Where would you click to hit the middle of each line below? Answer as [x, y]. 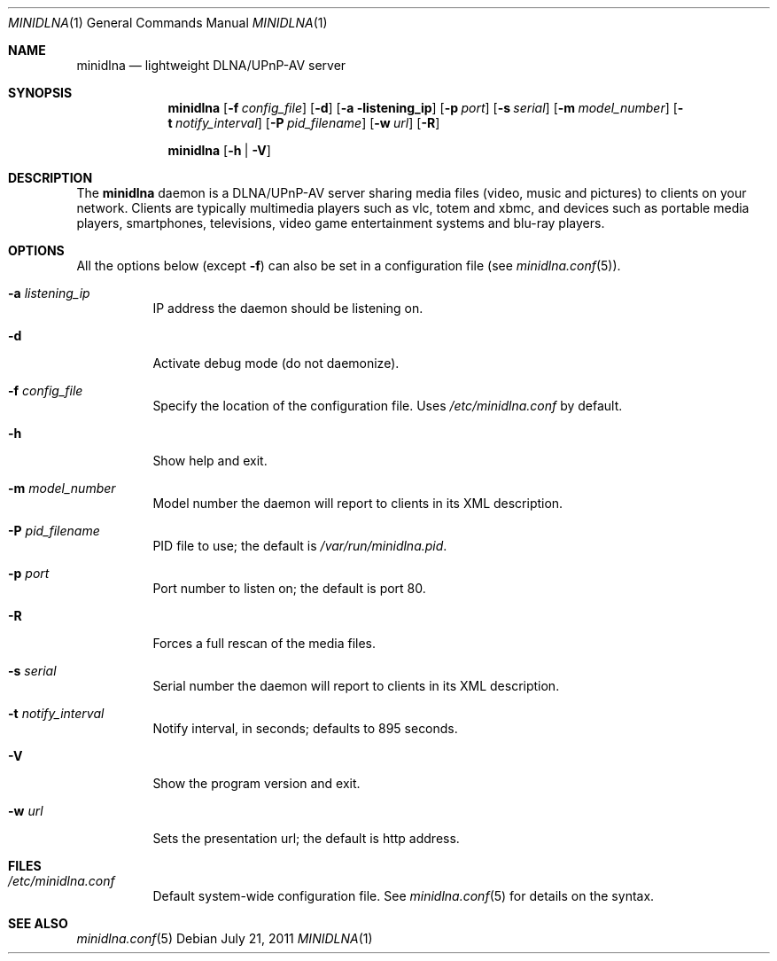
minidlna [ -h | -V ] [219, 150]
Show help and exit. [210, 461]
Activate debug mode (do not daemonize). [276, 363]
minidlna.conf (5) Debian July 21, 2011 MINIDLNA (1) [225, 938]
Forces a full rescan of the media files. [264, 643]
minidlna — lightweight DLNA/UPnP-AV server [211, 65]
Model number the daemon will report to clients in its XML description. [358, 503]
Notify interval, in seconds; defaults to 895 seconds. [305, 728]
